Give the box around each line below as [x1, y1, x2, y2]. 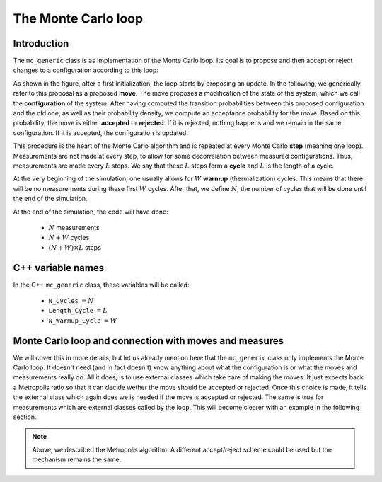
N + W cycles [48, 234, 90, 242]
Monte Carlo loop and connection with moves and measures [13, 335, 284, 347]
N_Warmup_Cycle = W [48, 316, 117, 325]
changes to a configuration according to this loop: [13, 66, 159, 74]
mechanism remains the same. [32, 455, 122, 464]
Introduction [13, 38, 69, 50]
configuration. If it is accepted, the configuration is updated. [13, 128, 189, 137]
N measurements [48, 223, 100, 231]
